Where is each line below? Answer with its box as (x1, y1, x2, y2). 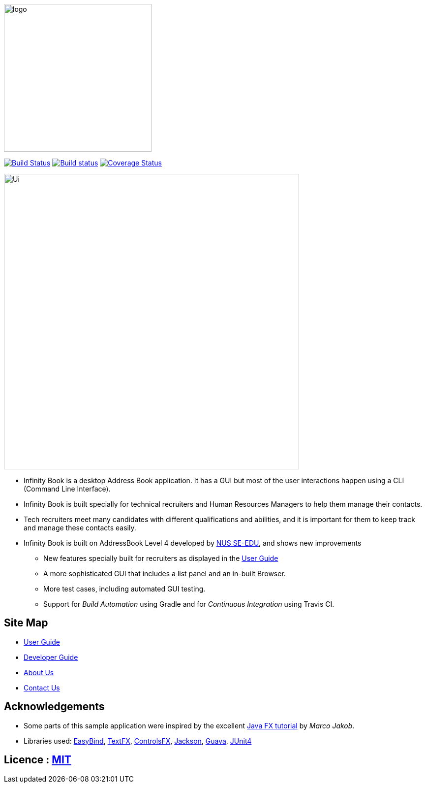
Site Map (4, 617, 48, 629)
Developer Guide (24, 653, 78, 661)
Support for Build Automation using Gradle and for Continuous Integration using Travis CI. (43, 600, 335, 608)
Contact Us (24, 683, 60, 692)
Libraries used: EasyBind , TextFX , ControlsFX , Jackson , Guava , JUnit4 (24, 736, 252, 745)
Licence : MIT (4, 754, 71, 766)
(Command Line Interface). (24, 485, 111, 493)
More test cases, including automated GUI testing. (43, 585, 206, 593)
